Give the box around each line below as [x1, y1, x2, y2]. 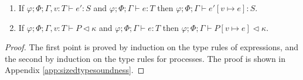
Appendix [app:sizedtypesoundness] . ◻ [5, 64, 145, 76]
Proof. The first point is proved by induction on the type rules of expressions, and [5, 41, 299, 53]
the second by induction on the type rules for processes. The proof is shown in [5, 52, 286, 64]
